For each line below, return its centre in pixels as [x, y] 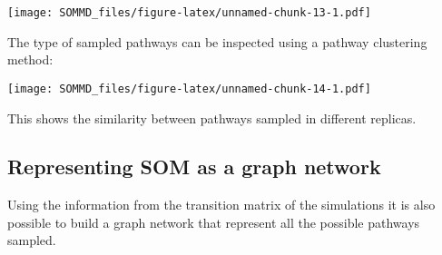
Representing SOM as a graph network [194, 167]
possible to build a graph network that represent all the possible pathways [214, 222]
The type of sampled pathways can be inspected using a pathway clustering [217, 41]
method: [30, 59]
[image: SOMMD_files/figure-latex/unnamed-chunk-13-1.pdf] [189, 13]
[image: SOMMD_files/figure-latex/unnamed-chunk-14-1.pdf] [189, 88]
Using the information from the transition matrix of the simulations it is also [221, 205]
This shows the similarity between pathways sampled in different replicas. [212, 118]
